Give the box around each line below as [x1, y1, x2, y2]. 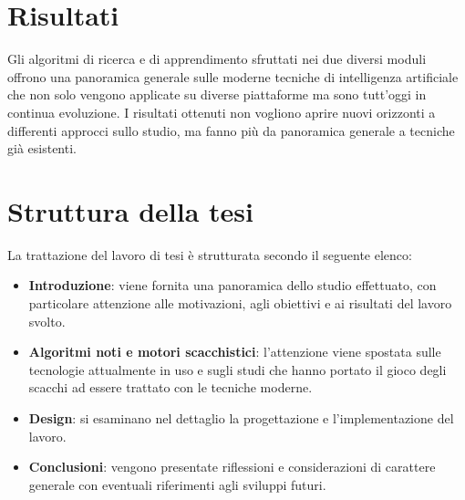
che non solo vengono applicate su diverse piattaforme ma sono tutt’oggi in [7, 85, 427, 104]
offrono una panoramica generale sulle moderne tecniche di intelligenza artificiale [7, 67, 459, 86]
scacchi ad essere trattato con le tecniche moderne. [28, 378, 313, 397]
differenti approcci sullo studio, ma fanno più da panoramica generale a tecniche [7, 120, 455, 140]
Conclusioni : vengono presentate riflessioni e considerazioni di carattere [28, 457, 436, 476]
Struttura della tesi [7, 192, 253, 229]
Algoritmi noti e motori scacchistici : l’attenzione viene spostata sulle [28, 342, 441, 361]
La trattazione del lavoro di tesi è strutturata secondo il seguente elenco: [7, 245, 412, 264]
